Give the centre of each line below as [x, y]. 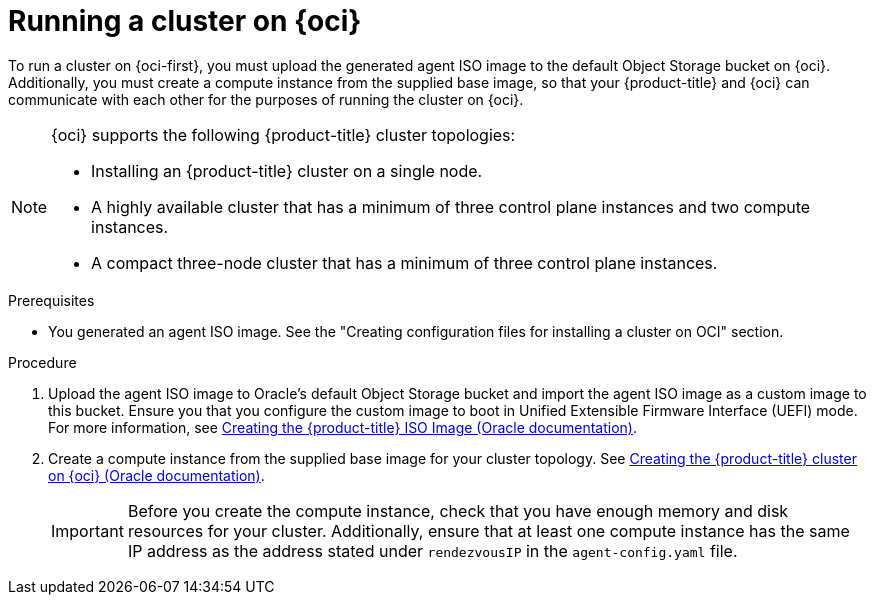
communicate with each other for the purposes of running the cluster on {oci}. [266, 99]
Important [87, 530]
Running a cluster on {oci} [185, 21]
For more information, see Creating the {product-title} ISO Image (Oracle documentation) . [343, 427]
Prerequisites [51, 300]
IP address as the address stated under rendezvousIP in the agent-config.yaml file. [432, 550]
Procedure [42, 362]
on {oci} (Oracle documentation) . [156, 475]
